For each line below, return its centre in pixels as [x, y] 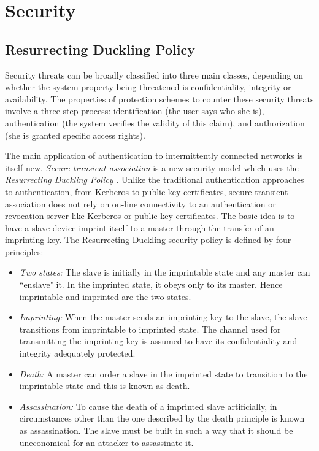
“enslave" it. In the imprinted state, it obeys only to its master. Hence [151, 284]
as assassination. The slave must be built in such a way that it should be [156, 430]
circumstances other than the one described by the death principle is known [162, 418]
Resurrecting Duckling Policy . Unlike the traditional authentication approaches [155, 179]
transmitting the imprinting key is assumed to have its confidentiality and [158, 341]
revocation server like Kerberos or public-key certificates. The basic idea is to [150, 216]
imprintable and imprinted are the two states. [105, 296]
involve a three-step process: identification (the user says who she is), [135, 111]
